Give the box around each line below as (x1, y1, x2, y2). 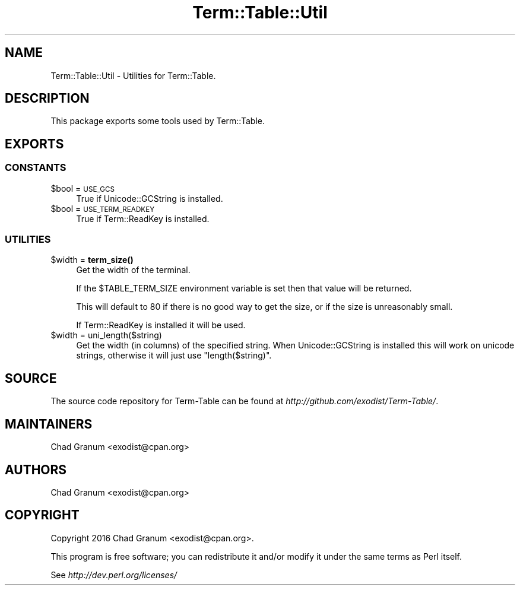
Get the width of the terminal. (76, 265, 191, 275)
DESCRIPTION (5, 91, 90, 106)
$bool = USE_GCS (50, 183, 115, 194)
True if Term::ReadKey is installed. (76, 213, 210, 224)
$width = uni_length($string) (50, 330, 162, 341)
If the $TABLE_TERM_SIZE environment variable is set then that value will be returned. (76, 283, 412, 294)
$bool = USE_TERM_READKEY (50, 203, 155, 214)
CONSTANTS (5, 161, 66, 174)
